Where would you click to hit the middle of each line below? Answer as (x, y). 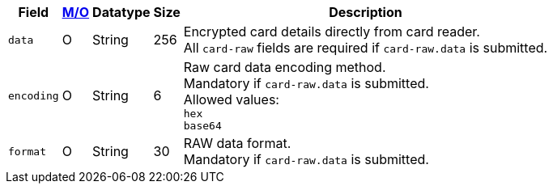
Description (366, 12)
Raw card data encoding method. (285, 67)
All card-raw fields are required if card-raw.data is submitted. (366, 48)
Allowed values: (231, 99)
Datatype (121, 12)
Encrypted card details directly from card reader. (332, 32)
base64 (202, 126)
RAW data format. (237, 143)
